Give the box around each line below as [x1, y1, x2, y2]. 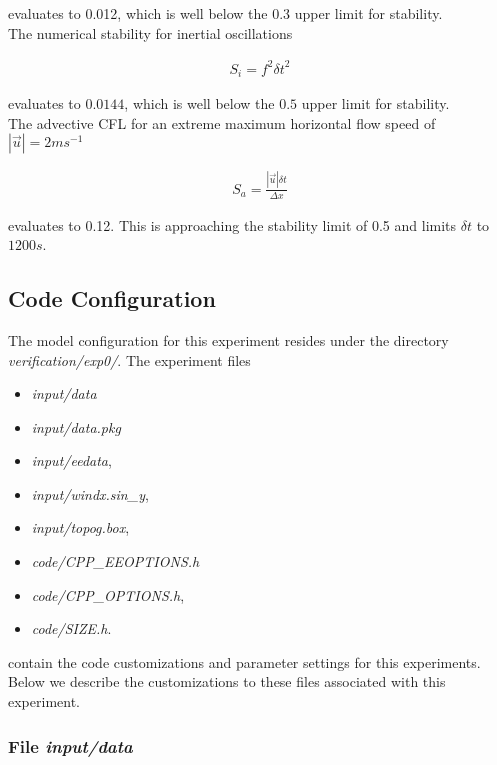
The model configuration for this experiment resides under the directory [8, 329, 449, 350]
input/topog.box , [31, 517, 130, 538]
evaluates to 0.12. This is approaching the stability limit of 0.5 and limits [8, 214, 457, 235]
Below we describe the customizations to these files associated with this [8, 671, 446, 692]
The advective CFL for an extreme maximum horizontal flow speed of [8, 112, 436, 133]
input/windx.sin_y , [31, 483, 149, 504]
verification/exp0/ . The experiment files [8, 349, 251, 370]
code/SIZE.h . [31, 618, 112, 639]
